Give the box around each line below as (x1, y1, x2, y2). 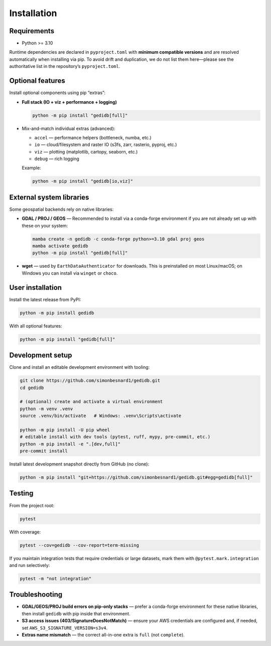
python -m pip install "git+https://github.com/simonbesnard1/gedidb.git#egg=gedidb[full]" (20, 474, 253, 480)
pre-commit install (20, 448, 68, 454)
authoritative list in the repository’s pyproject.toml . (9, 63, 120, 69)
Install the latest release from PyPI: (9, 296, 81, 302)
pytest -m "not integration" (20, 576, 92, 581)
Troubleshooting (9, 590, 63, 599)
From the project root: (9, 502, 55, 508)
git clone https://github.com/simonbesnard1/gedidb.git (20, 378, 161, 383)
